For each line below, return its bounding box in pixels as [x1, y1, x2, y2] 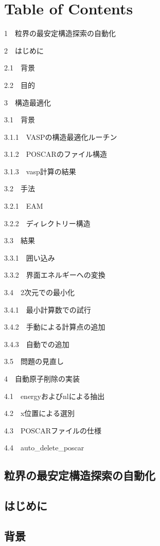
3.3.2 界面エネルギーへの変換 [4, 269, 105, 280]
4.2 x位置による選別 [4, 408, 75, 418]
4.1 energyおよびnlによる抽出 [4, 390, 105, 401]
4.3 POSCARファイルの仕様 [4, 425, 102, 435]
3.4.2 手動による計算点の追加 [4, 321, 105, 332]
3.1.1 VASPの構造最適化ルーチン [4, 131, 117, 142]
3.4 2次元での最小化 [4, 287, 75, 298]
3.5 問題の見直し [4, 356, 64, 367]
